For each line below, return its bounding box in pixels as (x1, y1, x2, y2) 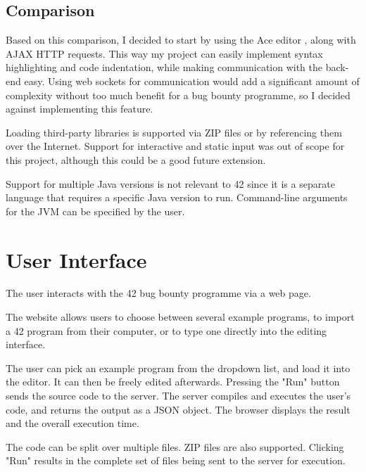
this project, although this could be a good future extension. (6, 152, 266, 167)
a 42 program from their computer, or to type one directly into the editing (6, 323, 327, 338)
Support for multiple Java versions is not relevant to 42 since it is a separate (6, 176, 335, 191)
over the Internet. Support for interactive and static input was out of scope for (6, 139, 345, 153)
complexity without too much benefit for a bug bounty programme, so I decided (6, 87, 351, 102)
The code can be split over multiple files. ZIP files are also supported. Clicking (6, 439, 344, 454)
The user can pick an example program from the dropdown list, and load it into (6, 360, 351, 375)
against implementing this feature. (6, 101, 153, 116)
